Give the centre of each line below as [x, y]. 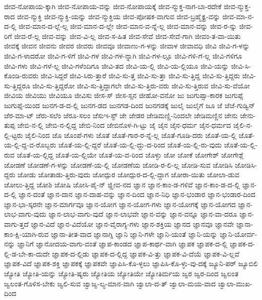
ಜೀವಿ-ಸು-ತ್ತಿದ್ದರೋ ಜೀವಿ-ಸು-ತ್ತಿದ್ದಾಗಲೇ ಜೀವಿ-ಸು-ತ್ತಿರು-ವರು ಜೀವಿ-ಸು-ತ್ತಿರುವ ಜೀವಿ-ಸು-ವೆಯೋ [141, 85]
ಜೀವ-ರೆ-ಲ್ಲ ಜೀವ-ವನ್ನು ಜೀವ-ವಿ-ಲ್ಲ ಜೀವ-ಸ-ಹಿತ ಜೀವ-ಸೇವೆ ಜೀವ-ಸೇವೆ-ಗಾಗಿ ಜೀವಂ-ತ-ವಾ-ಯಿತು [127, 36]
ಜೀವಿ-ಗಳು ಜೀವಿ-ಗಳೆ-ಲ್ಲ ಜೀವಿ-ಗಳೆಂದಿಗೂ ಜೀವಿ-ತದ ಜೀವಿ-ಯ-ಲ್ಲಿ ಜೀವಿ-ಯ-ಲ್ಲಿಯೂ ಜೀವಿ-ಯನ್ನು [117, 65]
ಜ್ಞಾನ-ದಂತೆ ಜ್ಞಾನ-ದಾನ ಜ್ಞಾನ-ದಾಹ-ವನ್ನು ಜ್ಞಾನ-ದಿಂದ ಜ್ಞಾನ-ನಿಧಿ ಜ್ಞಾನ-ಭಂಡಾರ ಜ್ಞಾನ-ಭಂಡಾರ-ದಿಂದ [137, 194]
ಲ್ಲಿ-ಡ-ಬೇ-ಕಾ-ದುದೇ [27, 253]
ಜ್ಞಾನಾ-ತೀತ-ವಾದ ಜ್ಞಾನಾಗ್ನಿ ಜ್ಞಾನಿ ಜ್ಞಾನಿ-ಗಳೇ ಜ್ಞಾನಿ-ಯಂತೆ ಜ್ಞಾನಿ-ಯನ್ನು [134, 234]
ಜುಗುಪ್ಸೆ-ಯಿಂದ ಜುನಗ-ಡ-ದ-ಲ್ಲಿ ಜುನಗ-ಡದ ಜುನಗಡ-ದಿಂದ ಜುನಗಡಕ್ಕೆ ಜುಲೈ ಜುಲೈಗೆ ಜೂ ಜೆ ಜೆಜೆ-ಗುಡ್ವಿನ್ [129, 105]
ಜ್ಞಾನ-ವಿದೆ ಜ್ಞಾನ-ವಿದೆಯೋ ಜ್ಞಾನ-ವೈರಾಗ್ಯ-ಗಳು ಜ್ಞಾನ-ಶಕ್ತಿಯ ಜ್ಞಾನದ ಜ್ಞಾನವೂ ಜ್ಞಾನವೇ [133, 224]
